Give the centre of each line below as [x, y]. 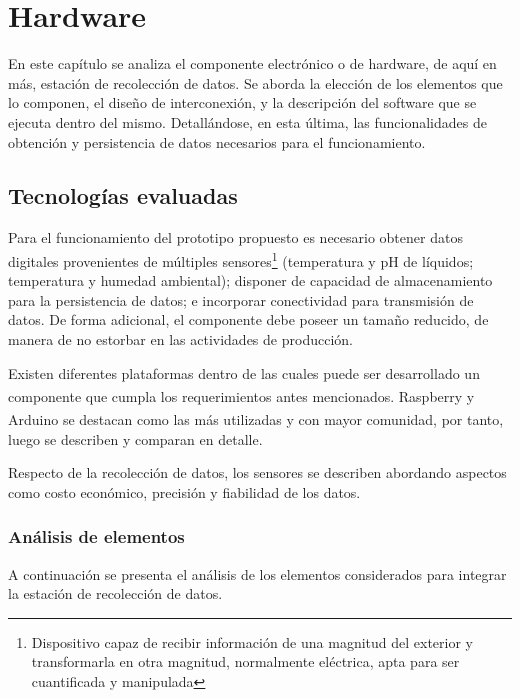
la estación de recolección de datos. [115, 593]
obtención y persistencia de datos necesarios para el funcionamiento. [217, 141]
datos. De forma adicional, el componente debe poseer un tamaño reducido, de [248, 319]
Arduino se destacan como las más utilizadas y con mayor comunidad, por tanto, [256, 419]
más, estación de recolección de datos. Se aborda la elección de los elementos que [255, 82]
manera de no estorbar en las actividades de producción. [180, 338]
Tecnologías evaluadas [123, 195]
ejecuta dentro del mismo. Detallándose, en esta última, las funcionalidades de [247, 121]
